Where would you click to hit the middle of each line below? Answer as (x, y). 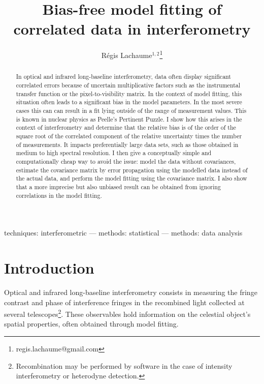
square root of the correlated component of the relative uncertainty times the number (129, 136)
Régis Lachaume (127, 55)
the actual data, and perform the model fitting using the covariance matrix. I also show (131, 178)
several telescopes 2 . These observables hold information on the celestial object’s (127, 313)
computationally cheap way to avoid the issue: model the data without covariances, (126, 161)
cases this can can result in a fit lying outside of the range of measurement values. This (131, 110)
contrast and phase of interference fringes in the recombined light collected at (124, 302)
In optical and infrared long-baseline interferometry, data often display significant (123, 77)
